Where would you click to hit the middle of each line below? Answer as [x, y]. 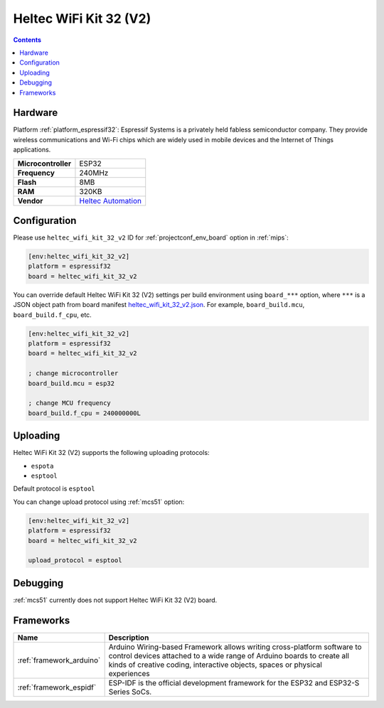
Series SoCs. [130, 692]
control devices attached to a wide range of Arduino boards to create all [229, 655]
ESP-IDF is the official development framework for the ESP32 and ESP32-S [234, 682]
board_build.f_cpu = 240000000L [85, 413]
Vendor [30, 200]
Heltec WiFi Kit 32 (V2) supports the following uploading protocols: [111, 453]
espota [42, 466]
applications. [32, 150]
